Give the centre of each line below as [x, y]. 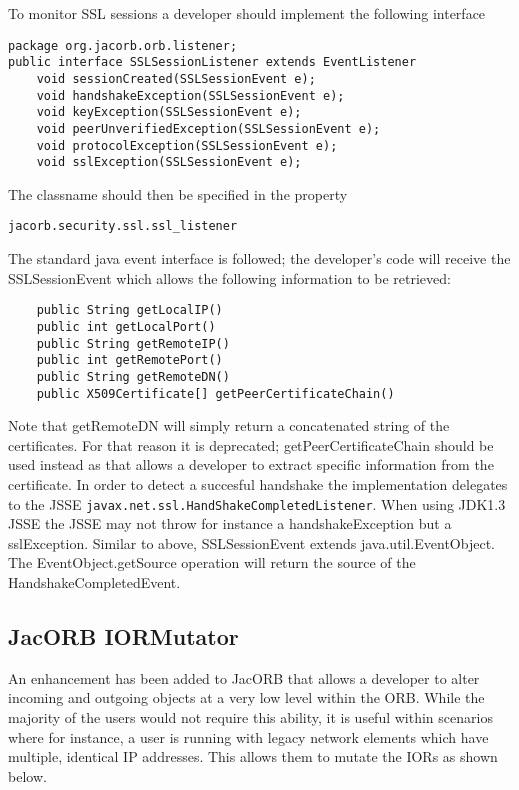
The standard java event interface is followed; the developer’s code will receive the [259, 258]
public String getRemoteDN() [133, 376]
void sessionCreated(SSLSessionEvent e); [176, 78]
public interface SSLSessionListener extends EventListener [212, 62]
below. [27, 775]
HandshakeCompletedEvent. [94, 582]
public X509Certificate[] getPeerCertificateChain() [215, 393]
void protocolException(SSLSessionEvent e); [187, 145]
